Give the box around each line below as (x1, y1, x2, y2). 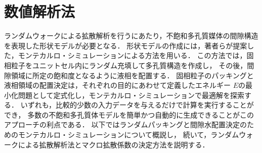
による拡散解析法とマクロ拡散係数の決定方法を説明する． (18, 139, 209, 149)
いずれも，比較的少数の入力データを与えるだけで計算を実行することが (20, 99, 254, 110)
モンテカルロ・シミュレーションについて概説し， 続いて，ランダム (18, 129, 239, 140)
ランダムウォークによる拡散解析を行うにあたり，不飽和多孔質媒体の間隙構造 (4, 30, 258, 41)
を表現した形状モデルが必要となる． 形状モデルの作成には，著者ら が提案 (4, 40, 247, 50)
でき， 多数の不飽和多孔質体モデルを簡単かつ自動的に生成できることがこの (4, 109, 254, 120)
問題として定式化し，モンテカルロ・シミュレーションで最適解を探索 (18, 89, 245, 100)
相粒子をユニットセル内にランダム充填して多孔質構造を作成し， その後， (4, 60, 247, 70)
